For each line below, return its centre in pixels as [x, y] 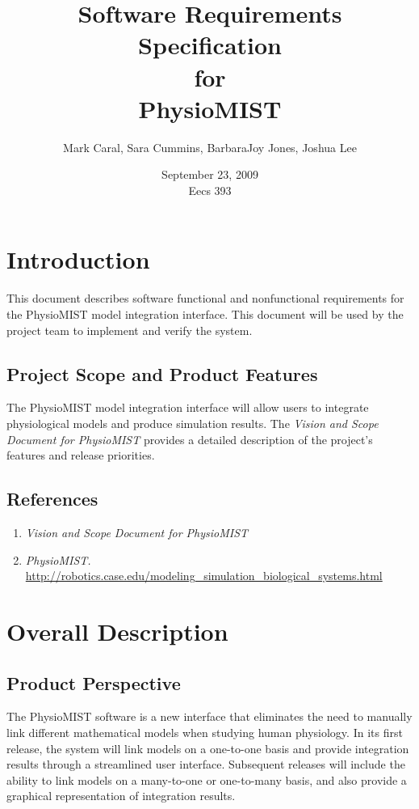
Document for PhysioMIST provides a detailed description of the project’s [190, 439]
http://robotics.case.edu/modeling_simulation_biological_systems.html [204, 576]
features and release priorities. [81, 455]
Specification [210, 45]
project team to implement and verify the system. [130, 330]
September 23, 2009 [210, 174]
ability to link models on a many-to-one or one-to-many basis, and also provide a [207, 779]
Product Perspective [94, 682]
